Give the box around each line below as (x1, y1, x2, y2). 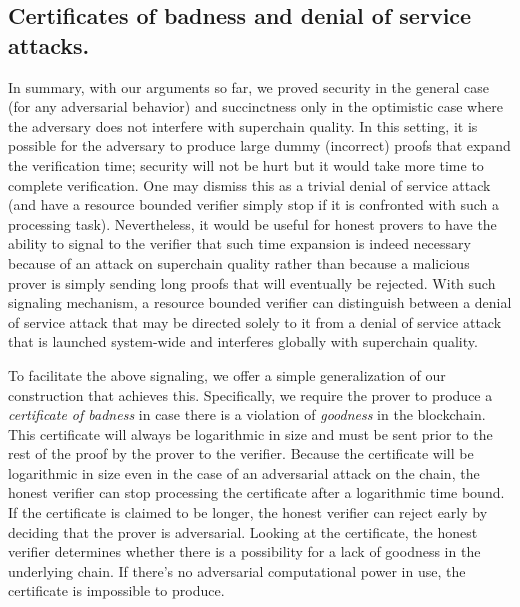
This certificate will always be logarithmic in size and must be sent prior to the (8, 423, 493, 444)
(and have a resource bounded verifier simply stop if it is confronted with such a (8, 194, 499, 215)
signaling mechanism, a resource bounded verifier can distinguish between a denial (8, 292, 512, 313)
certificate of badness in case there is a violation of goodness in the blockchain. (8, 404, 486, 425)
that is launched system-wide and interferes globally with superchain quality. (8, 331, 478, 352)
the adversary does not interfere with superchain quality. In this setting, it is (8, 115, 478, 136)
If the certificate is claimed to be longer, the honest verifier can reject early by (8, 502, 488, 523)
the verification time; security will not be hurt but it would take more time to (8, 154, 484, 175)
